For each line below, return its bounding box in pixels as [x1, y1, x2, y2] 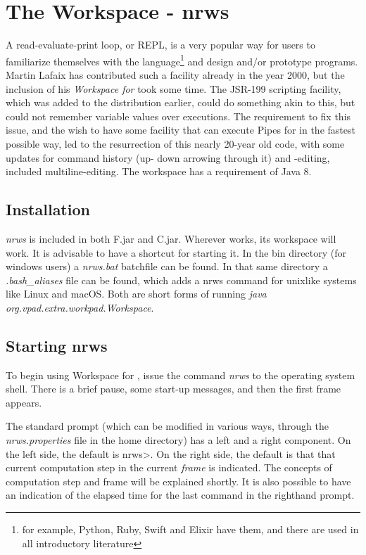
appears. [6, 395, 42, 409]
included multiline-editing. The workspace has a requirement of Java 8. [6, 164, 312, 179]
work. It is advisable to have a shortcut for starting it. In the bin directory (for [6, 245, 346, 260]
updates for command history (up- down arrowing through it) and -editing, [6, 150, 330, 165]
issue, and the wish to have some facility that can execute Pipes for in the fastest [6, 122, 355, 137]
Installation [6, 198, 90, 220]
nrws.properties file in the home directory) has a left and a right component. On [6, 433, 351, 447]
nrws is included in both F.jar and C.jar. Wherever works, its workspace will [6, 231, 336, 245]
